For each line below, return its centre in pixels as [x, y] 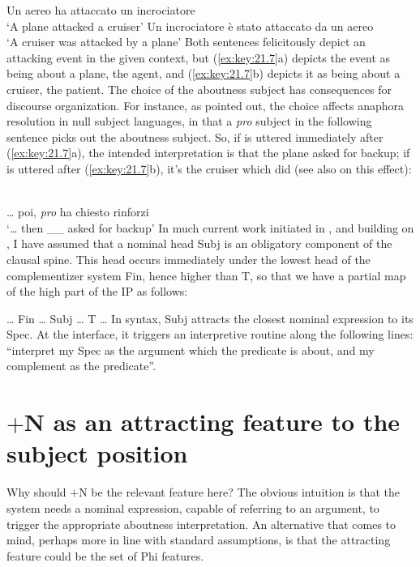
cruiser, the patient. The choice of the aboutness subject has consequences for [199, 89]
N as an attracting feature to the [212, 422]
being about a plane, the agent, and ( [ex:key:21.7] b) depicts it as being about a [204, 73]
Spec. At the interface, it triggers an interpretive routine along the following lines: [210, 334]
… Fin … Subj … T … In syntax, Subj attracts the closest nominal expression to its [210, 318]
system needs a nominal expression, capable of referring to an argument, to [193, 507]
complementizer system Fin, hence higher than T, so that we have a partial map [206, 275]
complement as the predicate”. [81, 366]
